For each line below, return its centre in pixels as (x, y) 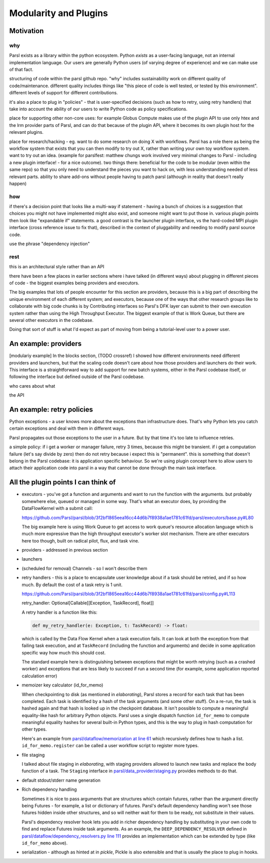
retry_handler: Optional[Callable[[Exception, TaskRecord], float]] (88, 603)
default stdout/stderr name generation (61, 780)
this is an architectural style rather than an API (57, 267)
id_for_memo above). (44, 843)
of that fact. (21, 70)
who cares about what (32, 386)
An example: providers (45, 344)
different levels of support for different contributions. (63, 93)
